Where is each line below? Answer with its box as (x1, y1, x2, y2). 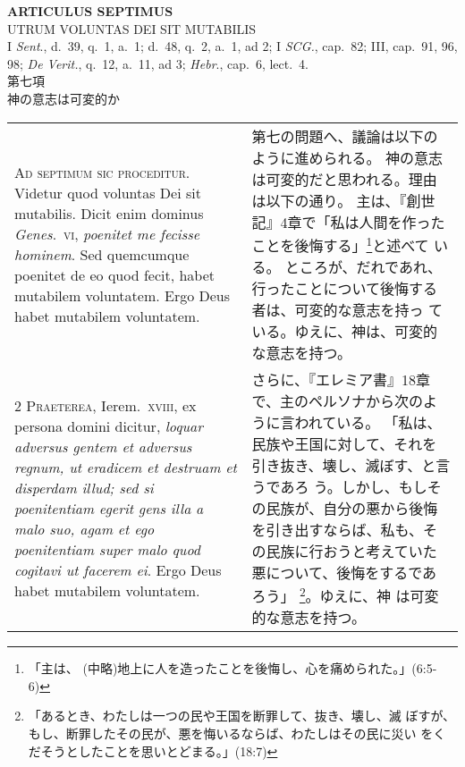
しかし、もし (341, 476, 427, 497)
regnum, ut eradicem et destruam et (14, 457, 237, 478)
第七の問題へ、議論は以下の (251, 125, 438, 147)
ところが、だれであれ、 (284, 256, 443, 277)
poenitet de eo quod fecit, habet (14, 264, 216, 285)
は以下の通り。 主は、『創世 (251, 190, 435, 211)
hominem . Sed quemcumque (14, 243, 190, 265)
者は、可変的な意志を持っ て (251, 299, 443, 320)
